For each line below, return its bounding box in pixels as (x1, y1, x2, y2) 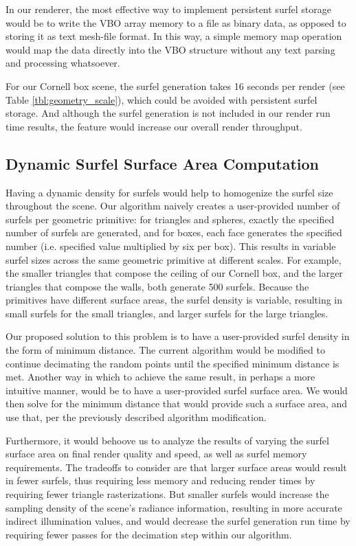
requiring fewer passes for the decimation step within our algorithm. (5, 527, 292, 541)
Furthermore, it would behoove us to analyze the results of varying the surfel (5, 433, 329, 447)
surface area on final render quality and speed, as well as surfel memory (5, 446, 307, 461)
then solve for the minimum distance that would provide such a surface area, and (5, 396, 348, 411)
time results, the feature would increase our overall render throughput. (5, 119, 302, 133)
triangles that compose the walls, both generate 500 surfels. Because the (5, 279, 309, 293)
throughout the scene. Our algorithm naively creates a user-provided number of (5, 198, 340, 213)
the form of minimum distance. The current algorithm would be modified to (5, 343, 325, 357)
